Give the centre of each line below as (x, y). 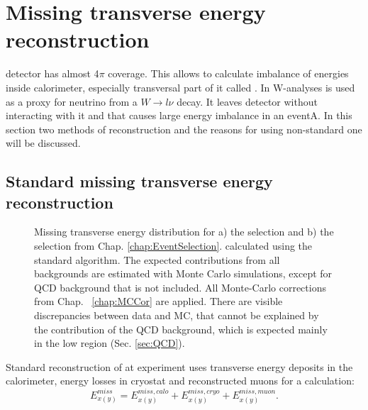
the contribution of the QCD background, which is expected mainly (181, 329)
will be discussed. (43, 143)
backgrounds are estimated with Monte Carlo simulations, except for (183, 273)
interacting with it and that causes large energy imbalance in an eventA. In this (179, 115)
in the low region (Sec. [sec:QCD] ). (110, 343)
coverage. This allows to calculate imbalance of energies (228, 73)
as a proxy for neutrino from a (72, 101)
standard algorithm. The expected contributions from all (157, 259)
